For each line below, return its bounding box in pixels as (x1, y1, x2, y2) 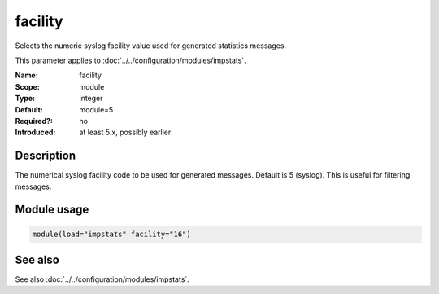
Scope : (15, 81, 40, 91)
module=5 (79, 104, 114, 114)
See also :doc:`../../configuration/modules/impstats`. (15, 274, 190, 284)
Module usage (15, 203, 89, 217)
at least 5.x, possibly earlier (79, 127, 172, 138)
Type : (15, 94, 36, 103)
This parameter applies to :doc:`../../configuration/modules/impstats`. (15, 55, 247, 65)
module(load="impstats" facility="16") (32, 229, 191, 239)
